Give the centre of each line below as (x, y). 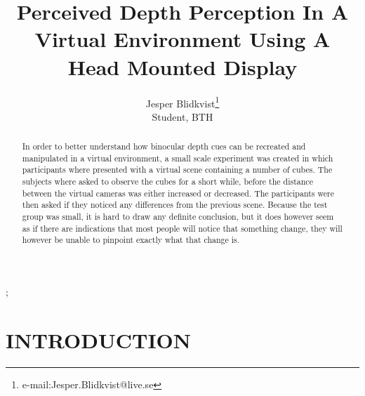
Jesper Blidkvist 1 (182, 102)
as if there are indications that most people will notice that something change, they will (182, 228)
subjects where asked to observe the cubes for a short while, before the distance (167, 181)
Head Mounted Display (182, 66)
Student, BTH (182, 116)
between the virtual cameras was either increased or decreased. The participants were (178, 193)
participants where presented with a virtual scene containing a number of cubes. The (177, 170)
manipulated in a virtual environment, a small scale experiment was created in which (178, 158)
